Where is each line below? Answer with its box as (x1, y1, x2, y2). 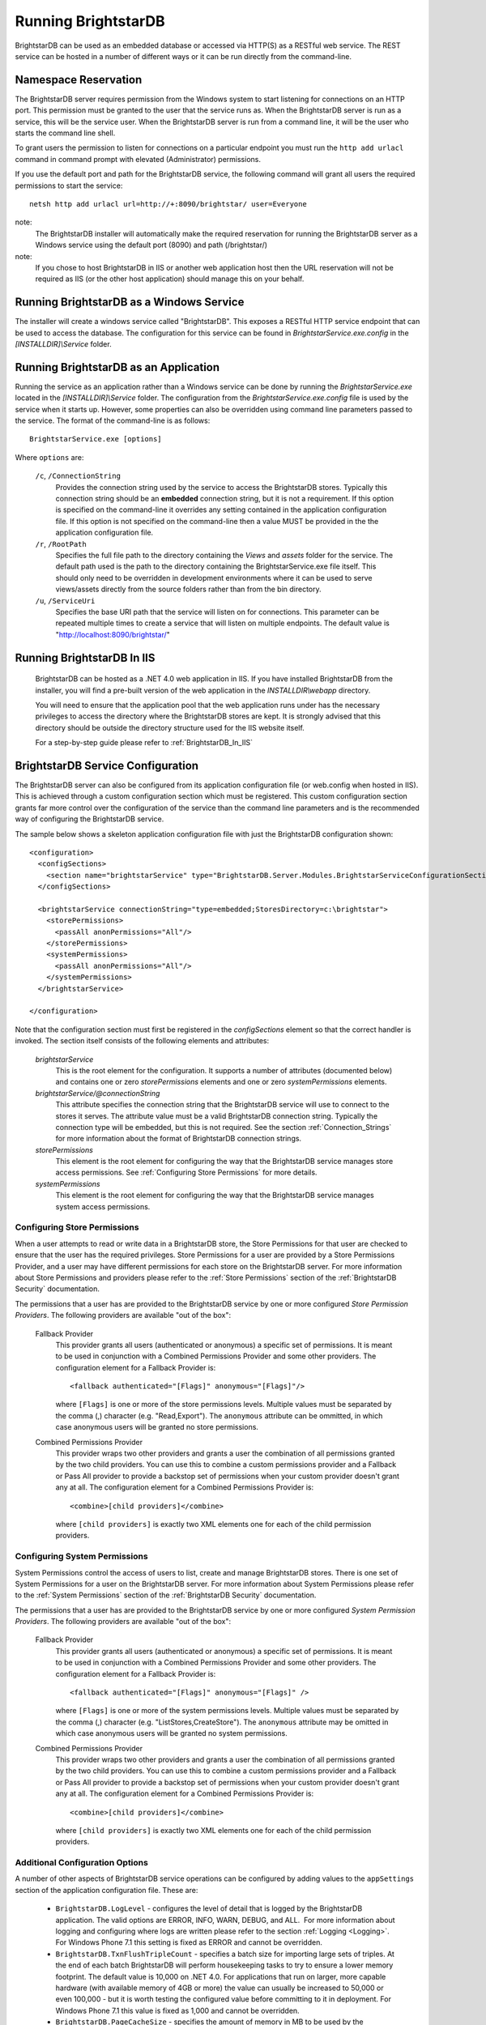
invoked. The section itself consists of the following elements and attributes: (15, 1036, 270, 1046)
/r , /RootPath (35, 539, 87, 548)
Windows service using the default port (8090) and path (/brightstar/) (35, 240, 267, 250)
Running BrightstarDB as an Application (15, 360, 220, 374)
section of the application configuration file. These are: (15, 1885, 198, 1895)
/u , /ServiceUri (35, 595, 96, 605)
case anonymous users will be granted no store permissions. (55, 1422, 259, 1432)
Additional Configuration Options (15, 1857, 149, 1869)
